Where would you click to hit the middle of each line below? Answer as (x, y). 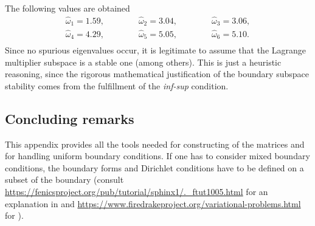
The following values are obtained (67, 8)
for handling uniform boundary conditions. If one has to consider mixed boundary (157, 156)
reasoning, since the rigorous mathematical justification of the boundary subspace (157, 74)
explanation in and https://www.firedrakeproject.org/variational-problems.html (153, 203)
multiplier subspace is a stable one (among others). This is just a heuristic (143, 62)
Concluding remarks (70, 118)
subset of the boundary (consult (64, 180)
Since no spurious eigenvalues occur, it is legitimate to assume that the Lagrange (156, 50)
